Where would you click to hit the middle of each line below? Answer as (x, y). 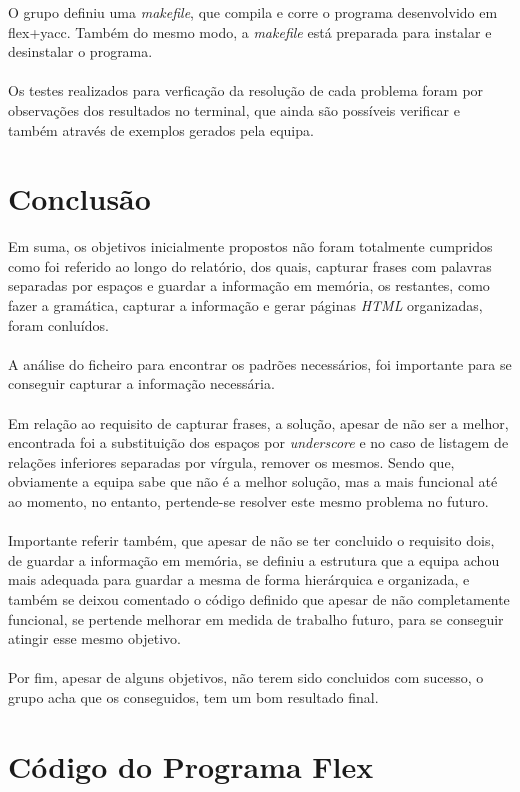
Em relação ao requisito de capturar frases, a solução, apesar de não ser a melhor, (258, 422)
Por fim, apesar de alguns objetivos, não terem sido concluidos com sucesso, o (246, 677)
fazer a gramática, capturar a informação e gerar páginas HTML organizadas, (245, 305)
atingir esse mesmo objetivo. (94, 638)
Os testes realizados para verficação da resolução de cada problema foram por (246, 90)
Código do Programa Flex (191, 765)
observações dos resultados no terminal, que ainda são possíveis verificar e (234, 109)
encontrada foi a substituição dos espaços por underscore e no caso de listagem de (258, 442)
